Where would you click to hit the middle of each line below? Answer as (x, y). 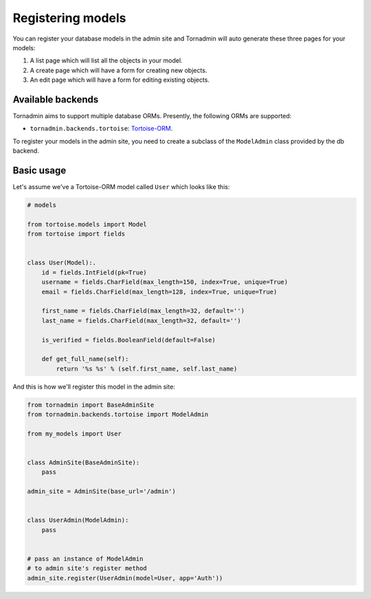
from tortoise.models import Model (87, 224)
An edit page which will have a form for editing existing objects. (120, 80)
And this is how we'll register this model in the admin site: (94, 386)
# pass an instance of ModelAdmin (85, 558)
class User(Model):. (61, 263)
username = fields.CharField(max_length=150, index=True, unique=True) (165, 282)
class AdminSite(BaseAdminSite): (83, 463)
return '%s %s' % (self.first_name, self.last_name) (147, 369)
